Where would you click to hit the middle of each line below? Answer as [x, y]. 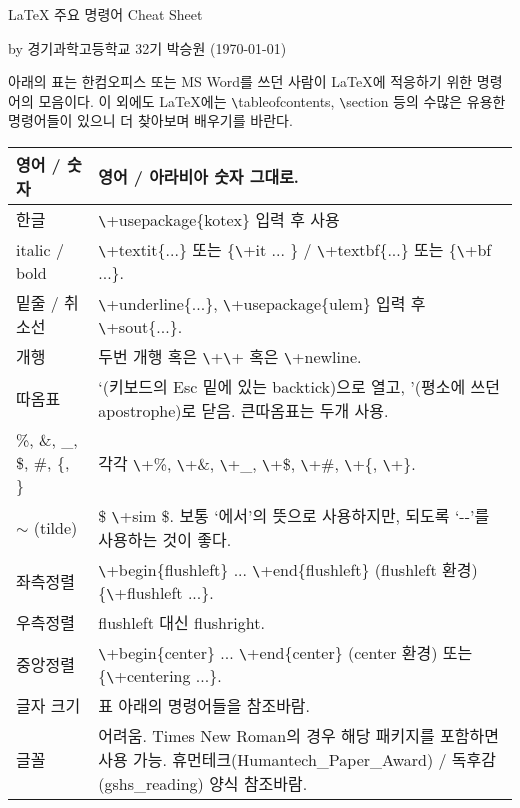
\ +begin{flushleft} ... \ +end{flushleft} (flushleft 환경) [288, 570]
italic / [40, 249]
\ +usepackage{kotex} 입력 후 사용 [219, 220]
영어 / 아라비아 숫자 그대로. [198, 177]
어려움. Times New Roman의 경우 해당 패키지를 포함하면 [298, 736]
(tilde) [55, 527]
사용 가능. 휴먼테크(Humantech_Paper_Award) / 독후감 [297, 760]
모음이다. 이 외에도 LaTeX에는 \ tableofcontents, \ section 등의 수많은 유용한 [272, 100]
